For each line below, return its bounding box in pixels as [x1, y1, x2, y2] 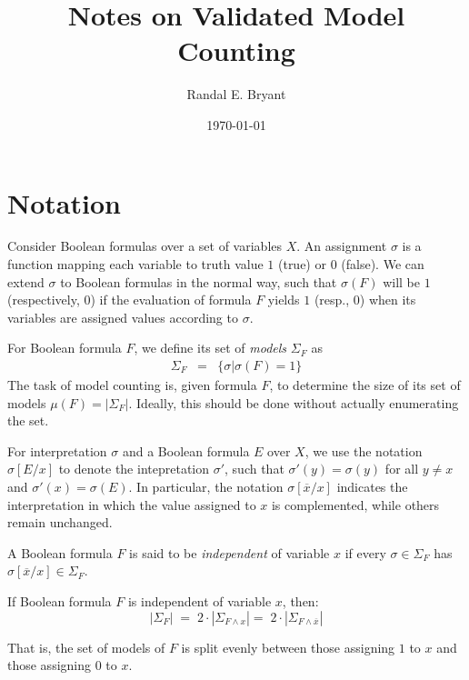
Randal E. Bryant [186, 85, 286, 104]
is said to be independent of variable [129, 543, 330, 562]
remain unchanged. [7, 513, 113, 532]
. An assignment [296, 236, 387, 255]
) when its [359, 290, 416, 309]
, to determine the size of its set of [269, 375, 461, 395]
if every [344, 543, 386, 562]
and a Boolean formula [122, 441, 250, 460]
